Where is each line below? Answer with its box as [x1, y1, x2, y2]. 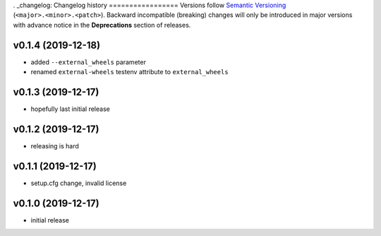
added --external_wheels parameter [30, 57, 146, 66]
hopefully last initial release [30, 105, 111, 113]
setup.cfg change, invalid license [30, 179, 127, 187]
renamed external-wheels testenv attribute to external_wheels [30, 68, 229, 76]
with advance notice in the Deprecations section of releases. [13, 20, 191, 29]
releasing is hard [30, 141, 79, 150]
